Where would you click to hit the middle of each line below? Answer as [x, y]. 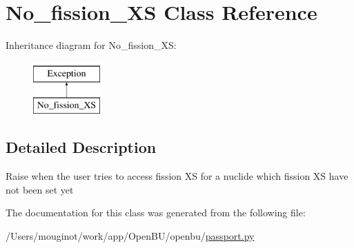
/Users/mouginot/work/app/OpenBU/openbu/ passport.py [130, 235]
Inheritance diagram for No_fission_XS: [91, 45]
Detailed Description [81, 147]
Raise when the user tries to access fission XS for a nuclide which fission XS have [177, 176]
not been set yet [40, 189]
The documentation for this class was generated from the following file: [156, 213]
